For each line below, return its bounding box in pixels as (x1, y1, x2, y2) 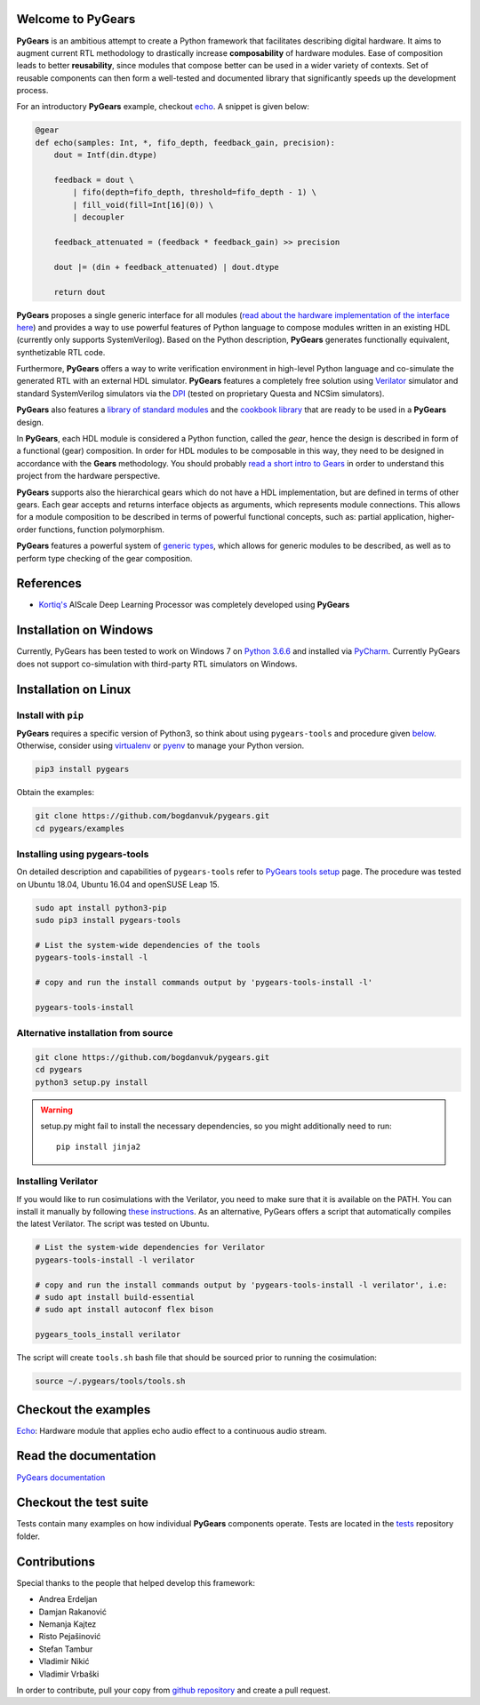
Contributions (16, 1554, 95, 1569)
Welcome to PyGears (16, 12, 136, 27)
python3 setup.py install (35, 1077, 148, 1088)
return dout (53, 287, 107, 297)
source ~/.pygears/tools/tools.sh (35, 1376, 186, 1386)
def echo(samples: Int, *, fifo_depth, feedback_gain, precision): (35, 138, 336, 147)
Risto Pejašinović (38, 1631, 101, 1642)
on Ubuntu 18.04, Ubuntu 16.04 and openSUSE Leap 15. (16, 879, 220, 889)
